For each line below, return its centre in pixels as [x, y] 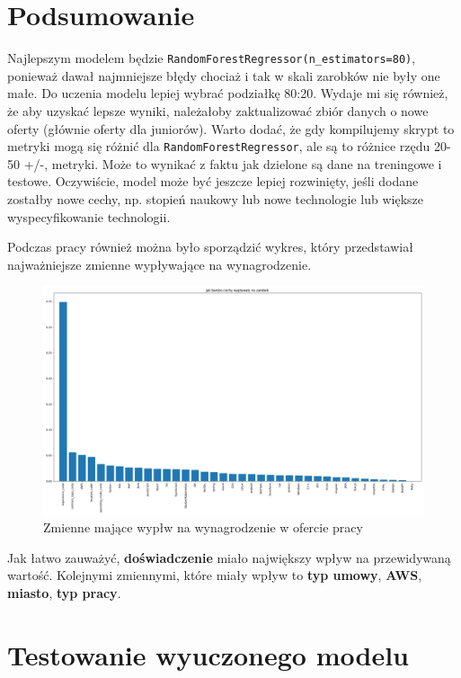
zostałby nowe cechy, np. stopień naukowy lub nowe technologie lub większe [216, 199]
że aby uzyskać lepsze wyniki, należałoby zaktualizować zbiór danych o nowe [218, 110]
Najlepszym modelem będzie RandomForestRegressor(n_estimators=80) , [212, 58]
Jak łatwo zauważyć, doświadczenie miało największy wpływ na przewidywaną [229, 557]
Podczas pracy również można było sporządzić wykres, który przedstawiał [210, 247]
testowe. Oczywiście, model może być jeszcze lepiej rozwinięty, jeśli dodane [213, 181]
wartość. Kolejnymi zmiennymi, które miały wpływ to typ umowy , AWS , [215, 575]
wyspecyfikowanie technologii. [89, 216]
